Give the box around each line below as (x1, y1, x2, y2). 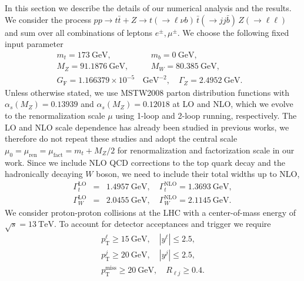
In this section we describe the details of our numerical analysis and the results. (5, 2, 292, 14)
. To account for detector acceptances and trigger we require (54, 218, 271, 230)
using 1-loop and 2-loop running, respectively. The (115, 109, 297, 121)
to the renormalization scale (5, 109, 105, 121)
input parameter (5, 38, 64, 50)
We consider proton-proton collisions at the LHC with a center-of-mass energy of (5, 206, 296, 218)
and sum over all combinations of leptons (5, 26, 153, 38)
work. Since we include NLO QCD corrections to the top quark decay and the (5, 156, 285, 168)
